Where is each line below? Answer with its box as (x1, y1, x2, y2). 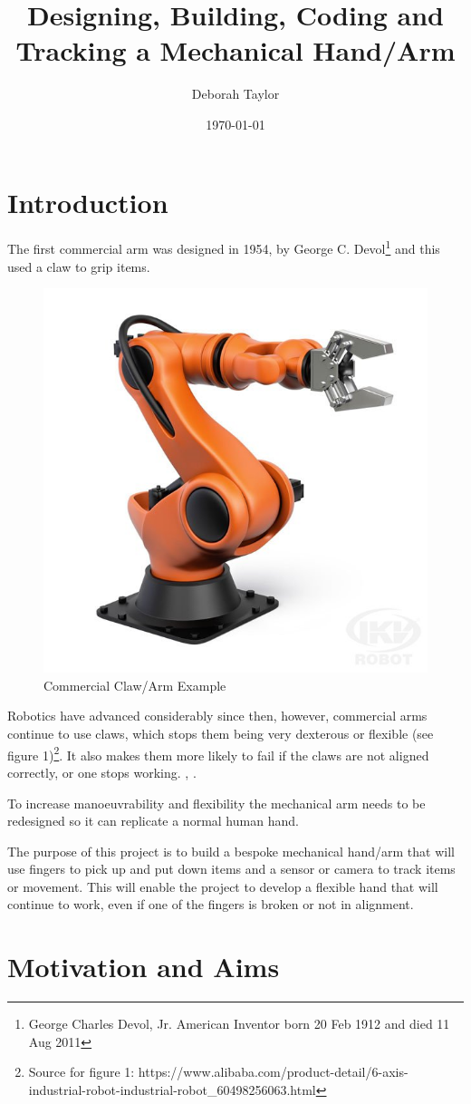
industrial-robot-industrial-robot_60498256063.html (28, 1080, 316, 1099)
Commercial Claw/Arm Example (43, 675, 226, 694)
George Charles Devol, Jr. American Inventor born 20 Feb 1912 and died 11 (28, 1014, 450, 1033)
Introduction (7, 183, 168, 220)
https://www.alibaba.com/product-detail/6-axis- (138, 1062, 409, 1081)
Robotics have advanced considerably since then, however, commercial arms (7, 706, 428, 725)
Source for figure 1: (28, 1062, 135, 1081)
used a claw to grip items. (7, 257, 150, 276)
